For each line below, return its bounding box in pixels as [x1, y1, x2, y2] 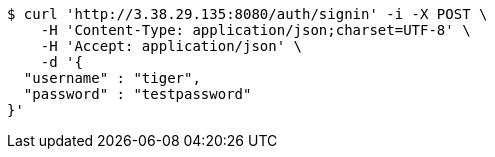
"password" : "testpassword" [23, 86, 252, 102]
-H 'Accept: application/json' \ [40, 38, 303, 54]
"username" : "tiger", [23, 70, 201, 86]
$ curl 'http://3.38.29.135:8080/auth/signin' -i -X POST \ [7, 6, 488, 22]
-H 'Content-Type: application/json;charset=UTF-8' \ [40, 22, 471, 38]
